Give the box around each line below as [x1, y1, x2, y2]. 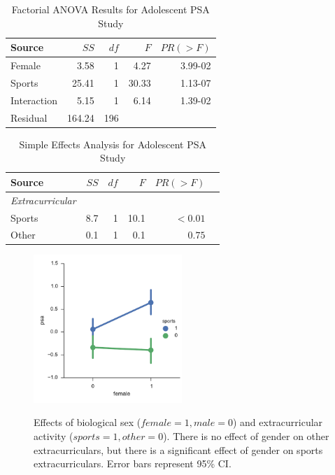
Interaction [10, 92, 57, 107]
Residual [10, 110, 48, 125]
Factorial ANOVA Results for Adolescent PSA [11, 2, 210, 16]
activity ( [34, 428, 73, 443]
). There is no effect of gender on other [163, 428, 329, 443]
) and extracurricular [232, 415, 323, 430]
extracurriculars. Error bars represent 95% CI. [34, 456, 231, 471]
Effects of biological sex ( [34, 415, 141, 430]
